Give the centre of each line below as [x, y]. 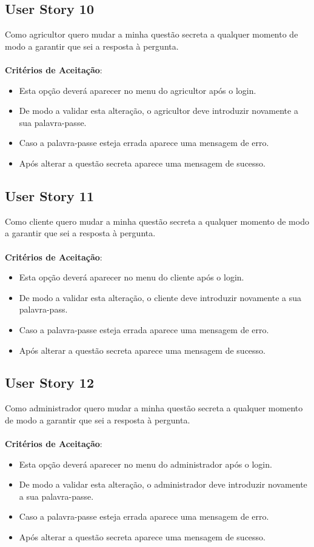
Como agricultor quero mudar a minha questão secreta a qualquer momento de [152, 34]
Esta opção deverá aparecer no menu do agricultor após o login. [138, 90]
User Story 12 [49, 383]
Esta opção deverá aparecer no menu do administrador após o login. [145, 464]
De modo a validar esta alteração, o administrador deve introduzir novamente [163, 484]
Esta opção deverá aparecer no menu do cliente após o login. [132, 277]
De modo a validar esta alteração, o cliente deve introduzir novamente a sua [160, 297]
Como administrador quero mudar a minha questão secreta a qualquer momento [154, 408]
